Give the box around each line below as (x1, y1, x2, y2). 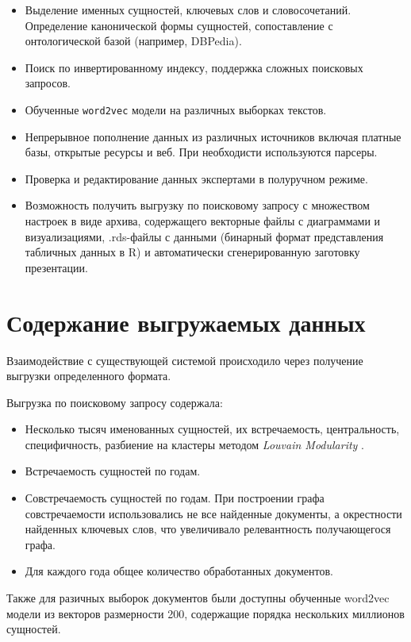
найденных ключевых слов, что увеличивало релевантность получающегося (25, 521, 391, 537)
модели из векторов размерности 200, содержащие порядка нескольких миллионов (6, 605, 405, 621)
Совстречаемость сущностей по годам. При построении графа (25, 490, 325, 506)
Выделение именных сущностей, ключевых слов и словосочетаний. (25, 2, 351, 17)
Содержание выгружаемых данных (6, 306, 366, 338)
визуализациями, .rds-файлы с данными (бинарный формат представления (25, 228, 384, 244)
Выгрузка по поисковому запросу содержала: (6, 394, 223, 410)
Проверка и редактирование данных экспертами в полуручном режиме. (25, 170, 368, 186)
